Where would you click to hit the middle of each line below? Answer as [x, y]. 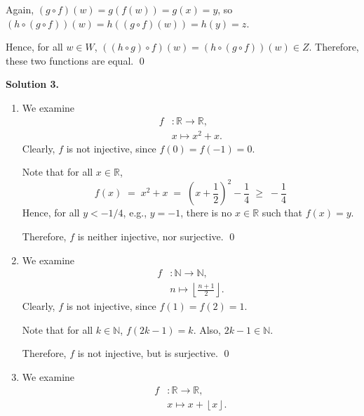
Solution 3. [33, 84]
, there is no [206, 213]
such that [282, 213]
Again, [20, 9]
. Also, [207, 329]
